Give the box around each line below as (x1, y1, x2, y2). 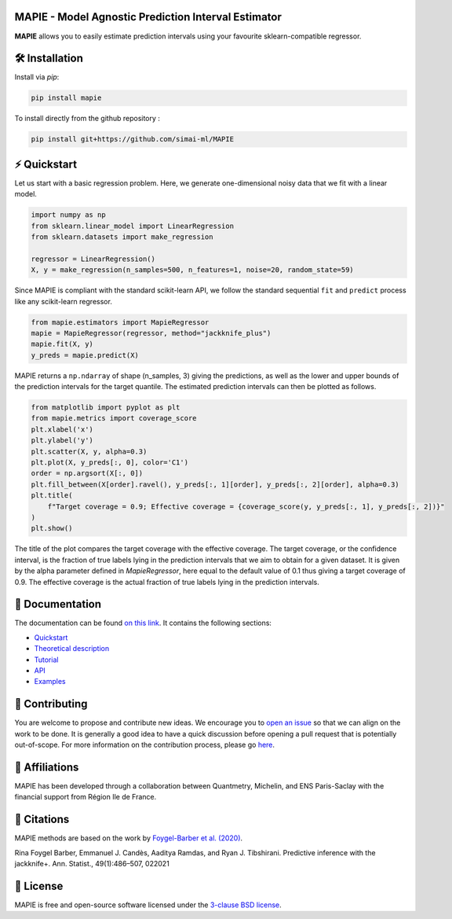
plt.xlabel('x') (31, 425, 94, 434)
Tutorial (34, 655, 59, 664)
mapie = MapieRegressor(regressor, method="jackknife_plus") (31, 329, 272, 337)
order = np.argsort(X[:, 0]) (31, 469, 144, 478)
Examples (34, 677, 66, 686)
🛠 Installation (14, 52, 84, 65)
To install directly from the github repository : (14, 114, 161, 123)
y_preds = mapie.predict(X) (31, 351, 139, 359)
